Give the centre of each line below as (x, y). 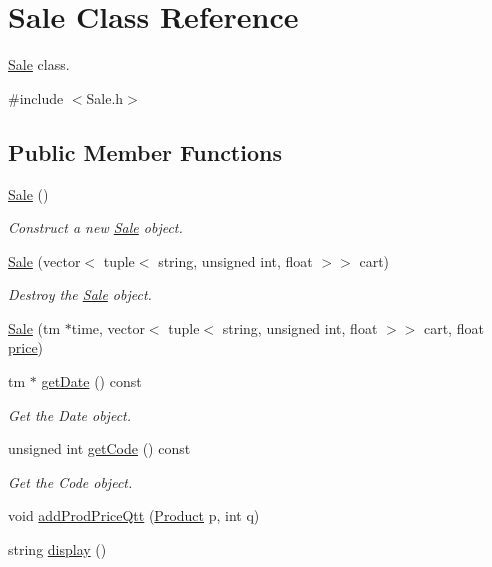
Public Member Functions (145, 151)
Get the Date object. (70, 414)
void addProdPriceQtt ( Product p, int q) (134, 515)
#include (36, 97)
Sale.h (105, 97)
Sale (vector (44, 260)
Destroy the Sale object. (80, 294)
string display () (57, 549)
